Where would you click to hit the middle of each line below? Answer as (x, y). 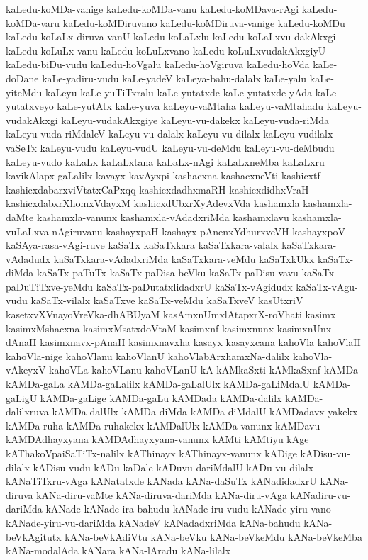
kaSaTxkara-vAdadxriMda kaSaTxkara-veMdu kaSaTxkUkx (184, 258)
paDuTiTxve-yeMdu (50, 286)
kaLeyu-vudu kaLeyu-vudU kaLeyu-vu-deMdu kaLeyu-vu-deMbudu (187, 147)
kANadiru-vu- (320, 494)
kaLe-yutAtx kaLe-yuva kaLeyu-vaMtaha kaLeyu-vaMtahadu (190, 106)
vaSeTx (21, 147)
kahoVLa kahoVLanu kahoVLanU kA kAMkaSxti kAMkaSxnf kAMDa (204, 370)
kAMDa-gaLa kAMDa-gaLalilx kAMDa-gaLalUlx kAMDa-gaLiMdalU (158, 384)
